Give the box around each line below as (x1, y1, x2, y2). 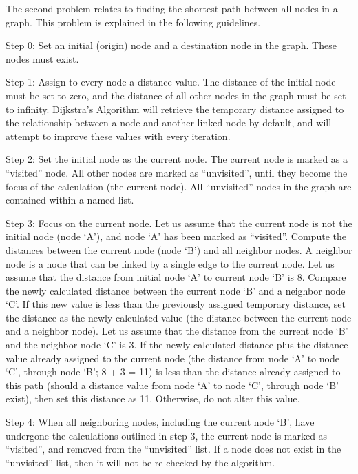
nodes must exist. (6, 51, 79, 66)
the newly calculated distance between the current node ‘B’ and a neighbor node (6, 283, 346, 297)
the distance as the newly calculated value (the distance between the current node (6, 310, 352, 324)
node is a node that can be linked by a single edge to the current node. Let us (6, 256, 335, 270)
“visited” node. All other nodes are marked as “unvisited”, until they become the (6, 165, 348, 179)
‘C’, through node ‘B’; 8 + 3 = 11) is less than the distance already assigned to (6, 364, 341, 379)
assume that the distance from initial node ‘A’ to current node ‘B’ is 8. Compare (6, 270, 346, 284)
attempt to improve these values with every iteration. (6, 128, 231, 143)
